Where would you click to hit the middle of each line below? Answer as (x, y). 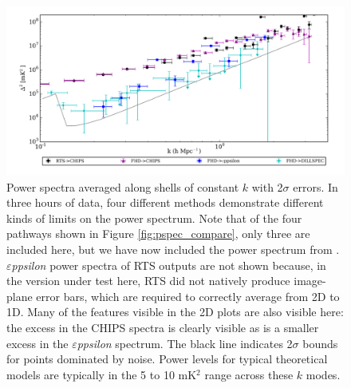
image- (310, 281)
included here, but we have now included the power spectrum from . (173, 249)
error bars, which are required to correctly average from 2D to (188, 296)
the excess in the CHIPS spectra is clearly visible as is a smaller (163, 327)
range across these (249, 374)
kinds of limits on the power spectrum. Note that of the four (154, 218)
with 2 (267, 186)
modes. (323, 374)
